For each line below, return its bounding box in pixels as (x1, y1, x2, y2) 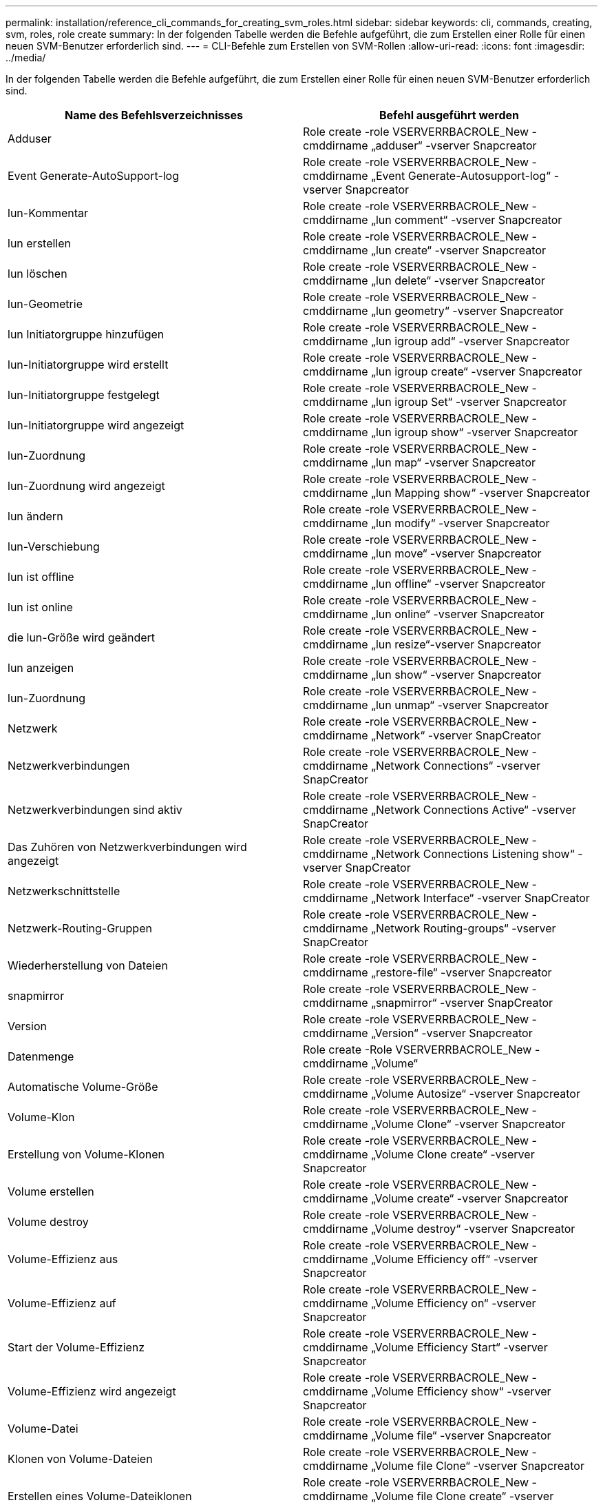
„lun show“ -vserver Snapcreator (371, 668, 542, 682)
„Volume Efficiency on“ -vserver (371, 1296, 536, 1310)
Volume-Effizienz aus (8, 1252, 118, 1266)
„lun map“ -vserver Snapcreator (371, 455, 536, 469)
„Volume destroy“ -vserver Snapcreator (371, 1222, 575, 1236)
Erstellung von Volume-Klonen (8, 1147, 165, 1161)
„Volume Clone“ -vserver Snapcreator (371, 1117, 566, 1131)
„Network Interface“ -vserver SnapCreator (371, 891, 590, 905)
